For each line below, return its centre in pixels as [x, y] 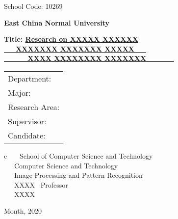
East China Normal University [57, 22]
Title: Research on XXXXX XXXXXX [71, 39]
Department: [30, 78]
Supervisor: [27, 121]
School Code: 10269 [33, 6]
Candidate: [27, 135]
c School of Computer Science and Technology [78, 155]
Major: [19, 92]
